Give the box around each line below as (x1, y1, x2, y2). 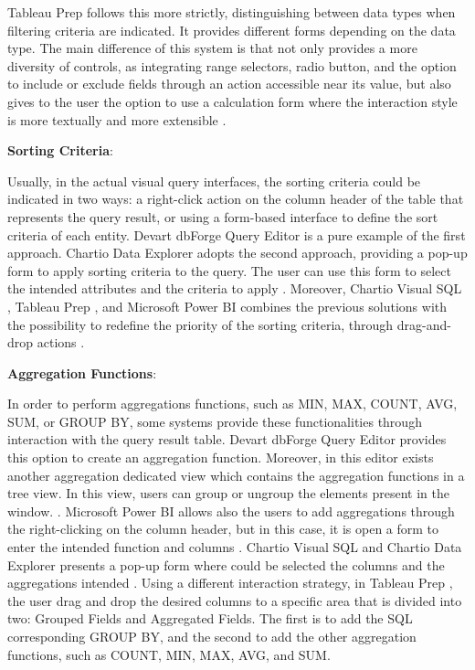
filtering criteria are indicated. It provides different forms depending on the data (7, 20, 456, 39)
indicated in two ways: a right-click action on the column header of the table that (7, 189, 464, 208)
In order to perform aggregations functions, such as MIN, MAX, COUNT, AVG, (7, 394, 458, 413)
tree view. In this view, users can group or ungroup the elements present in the (7, 484, 449, 503)
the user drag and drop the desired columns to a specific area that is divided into (7, 590, 462, 610)
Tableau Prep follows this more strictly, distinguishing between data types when (7, 3, 456, 21)
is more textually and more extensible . (7, 110, 227, 129)
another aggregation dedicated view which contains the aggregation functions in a (7, 465, 465, 484)
